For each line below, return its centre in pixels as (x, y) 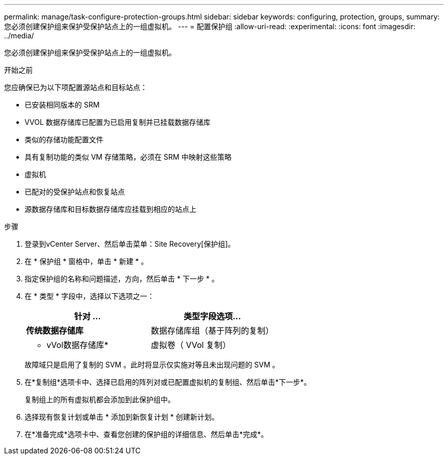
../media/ (19, 36)
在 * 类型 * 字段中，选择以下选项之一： (89, 296)
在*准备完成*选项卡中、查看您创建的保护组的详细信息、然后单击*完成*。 (147, 434)
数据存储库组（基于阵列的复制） (212, 331)
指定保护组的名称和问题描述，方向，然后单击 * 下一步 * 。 (122, 279)
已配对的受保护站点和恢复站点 (75, 192)
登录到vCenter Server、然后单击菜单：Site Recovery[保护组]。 (130, 244)
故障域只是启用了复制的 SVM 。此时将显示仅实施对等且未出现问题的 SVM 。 (152, 365)
